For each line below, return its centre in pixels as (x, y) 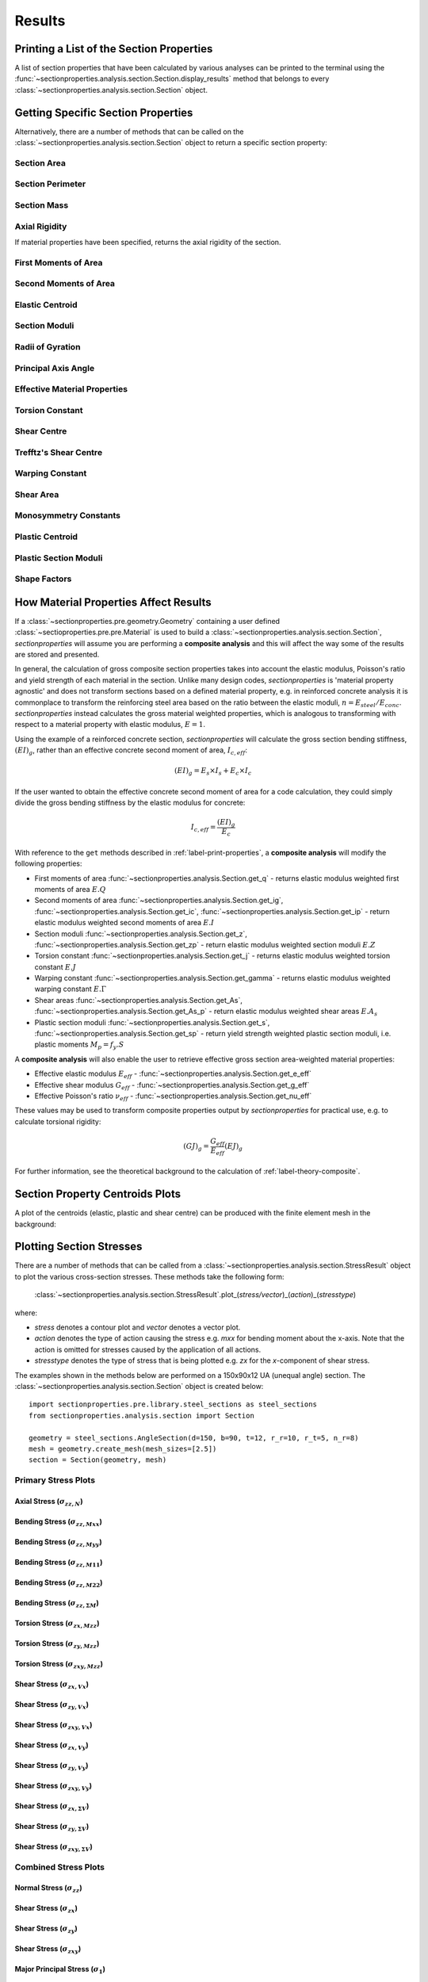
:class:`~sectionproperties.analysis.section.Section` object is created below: (139, 1386)
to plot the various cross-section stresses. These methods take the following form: (149, 1276)
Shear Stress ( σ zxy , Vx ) (53, 1726)
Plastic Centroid (46, 537)
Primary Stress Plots (55, 1480)
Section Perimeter (50, 184)
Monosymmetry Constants (68, 515)
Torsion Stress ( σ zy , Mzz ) (57, 1644)
